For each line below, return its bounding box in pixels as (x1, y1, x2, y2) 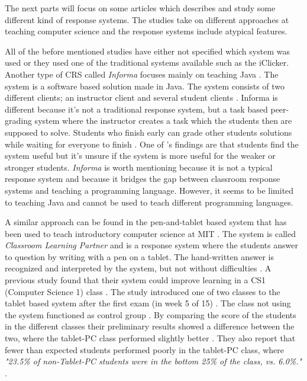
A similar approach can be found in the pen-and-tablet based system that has (5, 216, 287, 228)
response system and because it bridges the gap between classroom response (5, 172, 280, 185)
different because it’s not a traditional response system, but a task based (5, 103, 268, 115)
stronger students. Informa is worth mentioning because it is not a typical (5, 161, 273, 173)
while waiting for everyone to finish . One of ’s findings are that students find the (5, 137, 299, 150)
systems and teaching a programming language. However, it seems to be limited (5, 184, 294, 196)
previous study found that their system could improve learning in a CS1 (5, 274, 266, 286)
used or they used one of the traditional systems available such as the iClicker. (5, 56, 289, 69)
